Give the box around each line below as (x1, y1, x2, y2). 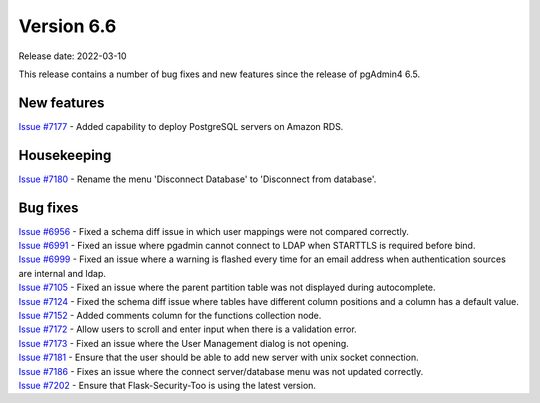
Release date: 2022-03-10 (18, 50, 127, 62)
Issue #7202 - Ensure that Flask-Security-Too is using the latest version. (18, 379, 317, 391)
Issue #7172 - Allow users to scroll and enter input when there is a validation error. (18, 323, 357, 335)
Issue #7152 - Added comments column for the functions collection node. (18, 310, 322, 321)
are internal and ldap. (18, 267, 107, 279)
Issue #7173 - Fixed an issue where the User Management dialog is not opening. (18, 337, 349, 349)
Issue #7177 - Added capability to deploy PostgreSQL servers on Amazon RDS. (18, 120, 344, 132)
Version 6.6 (18, 15, 117, 37)
